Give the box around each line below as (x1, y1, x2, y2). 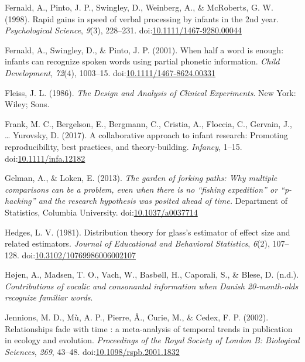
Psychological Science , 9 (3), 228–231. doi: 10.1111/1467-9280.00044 (5, 24, 242, 36)
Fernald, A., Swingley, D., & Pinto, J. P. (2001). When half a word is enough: (5, 43, 284, 56)
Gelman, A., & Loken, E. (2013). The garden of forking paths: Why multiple (5, 172, 277, 184)
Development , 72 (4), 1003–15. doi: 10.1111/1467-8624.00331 (5, 66, 216, 78)
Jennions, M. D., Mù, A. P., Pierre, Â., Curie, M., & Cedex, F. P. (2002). (5, 311, 269, 323)
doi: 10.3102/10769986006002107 (22, 248, 136, 261)
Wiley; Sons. (5, 98, 50, 110)
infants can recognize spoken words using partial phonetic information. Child (5, 55, 280, 67)
